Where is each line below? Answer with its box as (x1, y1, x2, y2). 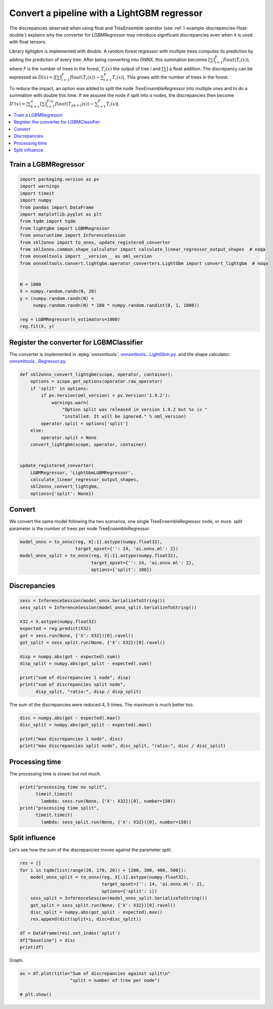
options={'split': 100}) (91, 567, 152, 573)
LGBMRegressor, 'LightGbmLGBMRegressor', (30, 469, 134, 475)
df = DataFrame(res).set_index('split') (20, 930, 120, 936)
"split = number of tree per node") (70, 977, 160, 983)
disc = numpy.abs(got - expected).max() (20, 715, 120, 721)
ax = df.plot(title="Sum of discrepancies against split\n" (20, 970, 171, 976)
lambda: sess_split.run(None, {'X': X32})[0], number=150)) (41, 819, 192, 825)
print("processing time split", (20, 805, 100, 811)
